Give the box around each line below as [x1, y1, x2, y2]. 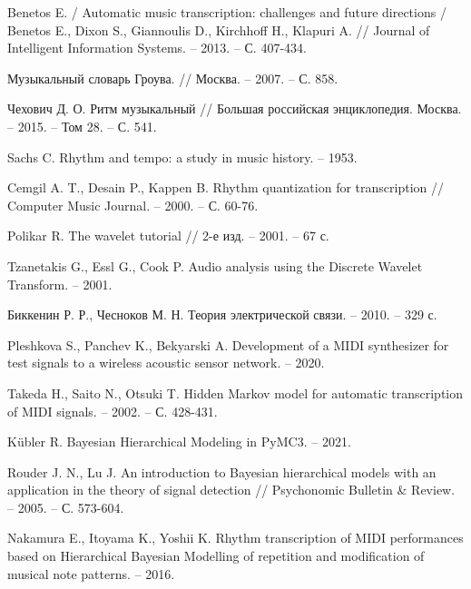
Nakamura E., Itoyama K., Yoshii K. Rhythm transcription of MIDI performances [7, 528, 464, 547]
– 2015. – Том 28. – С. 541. [7, 116, 157, 135]
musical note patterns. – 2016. [7, 564, 175, 583]
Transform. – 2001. [7, 274, 113, 293]
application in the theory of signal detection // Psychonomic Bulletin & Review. [7, 480, 456, 499]
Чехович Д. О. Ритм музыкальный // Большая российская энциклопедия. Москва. [7, 99, 462, 118]
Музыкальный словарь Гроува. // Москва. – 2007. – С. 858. [7, 68, 339, 87]
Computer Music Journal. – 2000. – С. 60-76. [7, 195, 259, 214]
